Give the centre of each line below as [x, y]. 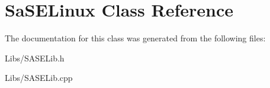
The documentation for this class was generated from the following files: [135, 38]
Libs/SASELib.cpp [39, 78]
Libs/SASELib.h [35, 58]
